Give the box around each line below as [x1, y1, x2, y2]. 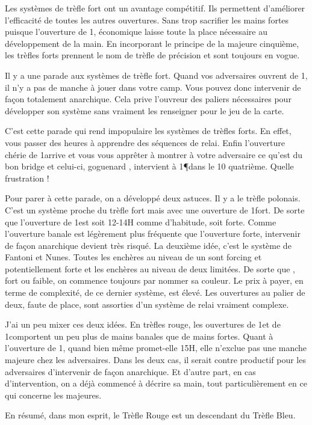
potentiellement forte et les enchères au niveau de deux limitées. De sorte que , [5, 262, 295, 275]
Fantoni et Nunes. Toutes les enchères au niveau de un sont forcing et [5, 251, 262, 263]
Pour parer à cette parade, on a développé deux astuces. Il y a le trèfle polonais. [5, 192, 301, 204]
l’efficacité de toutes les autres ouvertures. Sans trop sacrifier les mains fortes [5, 13, 289, 26]
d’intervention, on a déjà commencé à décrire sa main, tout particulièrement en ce [5, 377, 307, 390]
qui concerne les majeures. [5, 388, 102, 401]
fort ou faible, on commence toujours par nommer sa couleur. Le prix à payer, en [5, 274, 304, 287]
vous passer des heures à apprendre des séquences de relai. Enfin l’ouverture [5, 136, 285, 148]
